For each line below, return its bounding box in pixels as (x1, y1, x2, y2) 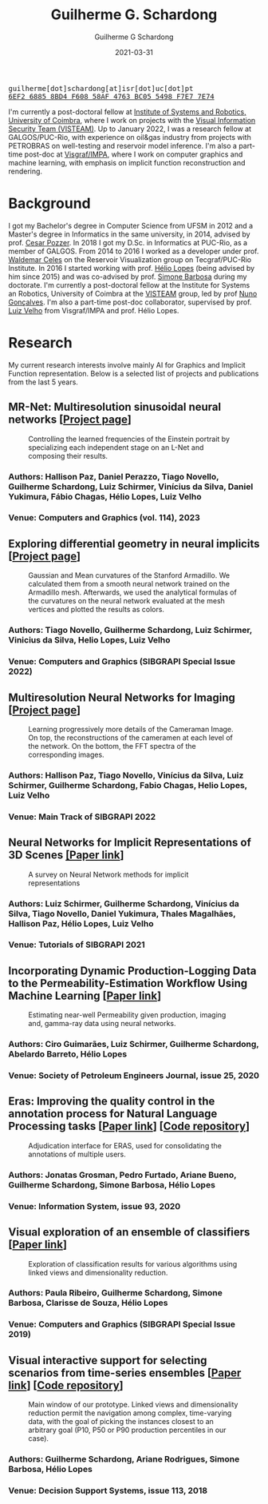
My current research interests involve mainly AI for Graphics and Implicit (8, 360, 246, 369)
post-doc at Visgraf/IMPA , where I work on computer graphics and (24, 149, 243, 159)
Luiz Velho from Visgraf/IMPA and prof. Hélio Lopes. (8, 305, 179, 315)
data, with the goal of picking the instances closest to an (28, 1417, 214, 1426)
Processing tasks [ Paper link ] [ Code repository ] (8, 1120, 250, 1133)
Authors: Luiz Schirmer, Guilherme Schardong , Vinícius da (8, 897, 239, 909)
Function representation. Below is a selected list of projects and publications (8, 368, 259, 378)
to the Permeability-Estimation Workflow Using (8, 977, 248, 990)
